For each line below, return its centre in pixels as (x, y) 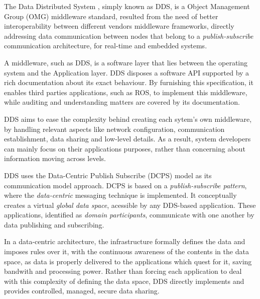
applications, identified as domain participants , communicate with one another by (129, 215)
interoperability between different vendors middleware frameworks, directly (119, 26)
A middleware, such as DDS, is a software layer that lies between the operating (126, 62)
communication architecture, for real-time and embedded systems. (106, 46)
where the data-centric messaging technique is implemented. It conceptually (120, 195)
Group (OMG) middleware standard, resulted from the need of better (111, 16)
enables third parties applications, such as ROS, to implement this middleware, (126, 92)
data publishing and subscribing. (54, 224)
